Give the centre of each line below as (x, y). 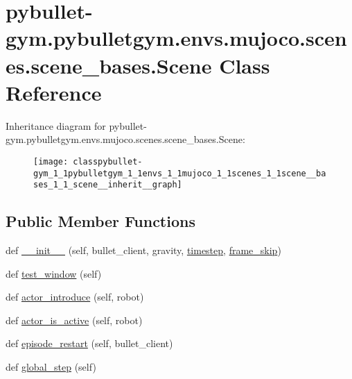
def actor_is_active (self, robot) (74, 320)
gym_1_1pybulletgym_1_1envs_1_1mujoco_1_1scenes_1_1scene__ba (180, 173)
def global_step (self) (51, 367)
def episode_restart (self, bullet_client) (89, 343)
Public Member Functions (100, 221)
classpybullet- (108, 161)
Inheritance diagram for (56, 125)
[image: (51, 161)
